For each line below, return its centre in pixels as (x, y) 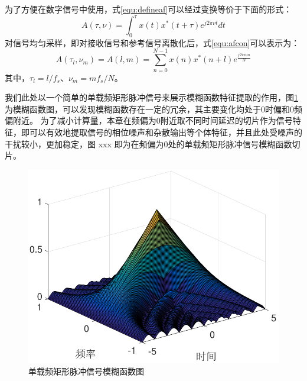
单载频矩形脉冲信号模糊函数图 (86, 371)
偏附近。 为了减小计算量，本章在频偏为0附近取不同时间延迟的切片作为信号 (149, 120)
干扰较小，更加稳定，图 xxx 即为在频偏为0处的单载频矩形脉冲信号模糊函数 (148, 143)
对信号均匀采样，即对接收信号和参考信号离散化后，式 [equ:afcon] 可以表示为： (152, 42)
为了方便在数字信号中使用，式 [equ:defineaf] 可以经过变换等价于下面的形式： (148, 9)
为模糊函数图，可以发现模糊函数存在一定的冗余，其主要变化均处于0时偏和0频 (153, 109)
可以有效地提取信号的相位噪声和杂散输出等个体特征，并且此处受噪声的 (166, 132)
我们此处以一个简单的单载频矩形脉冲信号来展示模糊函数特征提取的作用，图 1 (151, 97)
